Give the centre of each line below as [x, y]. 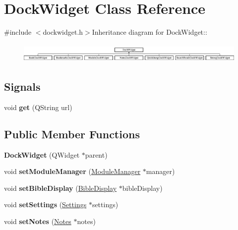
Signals [22, 86]
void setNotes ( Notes [38, 221]
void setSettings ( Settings [45, 204]
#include [18, 32]
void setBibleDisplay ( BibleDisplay [60, 188]
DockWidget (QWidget [42, 154]
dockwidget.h [63, 32]
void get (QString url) [38, 107]
